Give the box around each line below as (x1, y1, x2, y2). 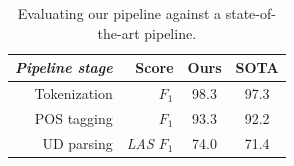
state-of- (225, 3, 276, 23)
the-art (97, 22, 140, 43)
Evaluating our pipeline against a (17, 3, 222, 23)
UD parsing (42, 132, 113, 153)
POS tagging (34, 107, 113, 128)
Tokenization (34, 83, 113, 104)
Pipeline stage (15, 57, 113, 78)
